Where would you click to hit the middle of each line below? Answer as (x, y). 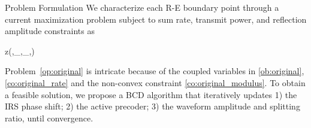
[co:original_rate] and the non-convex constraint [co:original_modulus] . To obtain (155, 82)
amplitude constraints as (50, 31)
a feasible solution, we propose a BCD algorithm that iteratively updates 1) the (151, 94)
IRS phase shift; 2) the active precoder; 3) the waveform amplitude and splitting (153, 106)
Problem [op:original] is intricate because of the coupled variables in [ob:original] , (155, 71)
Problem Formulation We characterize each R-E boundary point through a (142, 7)
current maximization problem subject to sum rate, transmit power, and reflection (156, 19)
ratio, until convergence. (49, 118)
